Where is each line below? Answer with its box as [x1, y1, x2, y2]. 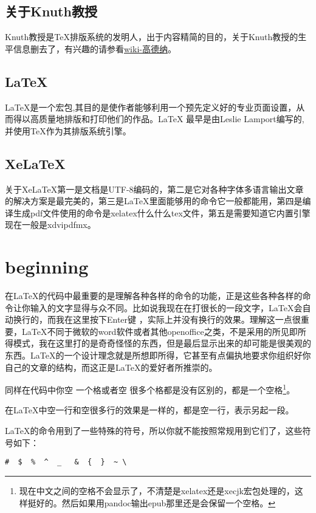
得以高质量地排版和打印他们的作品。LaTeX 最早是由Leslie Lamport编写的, [13, 112, 304, 125]
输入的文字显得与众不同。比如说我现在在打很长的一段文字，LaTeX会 [30, 301, 303, 314]
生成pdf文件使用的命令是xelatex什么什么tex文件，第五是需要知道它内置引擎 [13, 206, 311, 219]
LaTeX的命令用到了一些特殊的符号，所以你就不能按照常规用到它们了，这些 [5, 424, 303, 437]
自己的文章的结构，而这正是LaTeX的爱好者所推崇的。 [5, 360, 218, 373]
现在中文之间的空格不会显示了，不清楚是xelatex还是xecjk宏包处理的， [19, 484, 295, 497]
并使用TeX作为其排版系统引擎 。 [5, 124, 131, 137]
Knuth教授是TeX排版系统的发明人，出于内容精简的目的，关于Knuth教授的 [5, 30, 298, 43]
